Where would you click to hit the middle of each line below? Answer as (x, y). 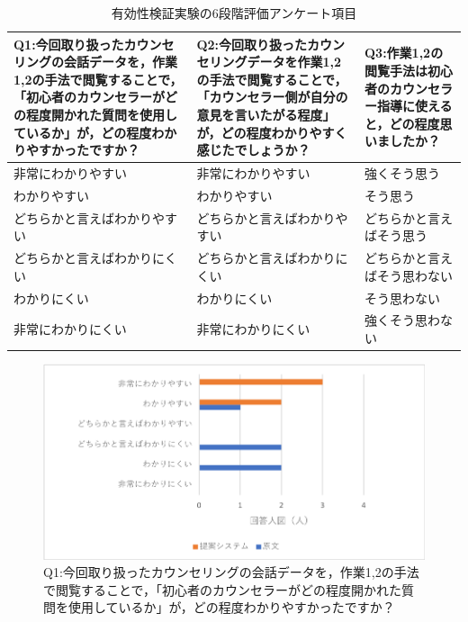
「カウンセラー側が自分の (272, 97)
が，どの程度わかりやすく (272, 132)
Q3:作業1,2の (404, 53)
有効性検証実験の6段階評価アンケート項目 (234, 13)
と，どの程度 (402, 123)
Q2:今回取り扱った (252, 44)
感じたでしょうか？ (253, 150)
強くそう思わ (402, 320)
